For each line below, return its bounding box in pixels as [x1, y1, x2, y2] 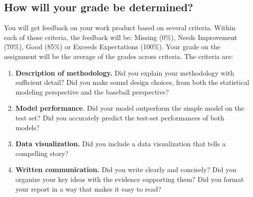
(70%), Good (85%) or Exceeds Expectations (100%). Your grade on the [4, 41, 220, 52]
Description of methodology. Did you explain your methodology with [15, 67, 234, 78]
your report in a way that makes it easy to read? [15, 183, 161, 194]
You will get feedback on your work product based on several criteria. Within [4, 22, 235, 33]
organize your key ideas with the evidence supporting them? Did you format [15, 174, 244, 184]
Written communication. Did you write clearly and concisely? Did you [15, 164, 236, 175]
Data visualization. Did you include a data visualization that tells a [15, 138, 226, 149]
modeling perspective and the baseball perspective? [15, 86, 169, 97]
